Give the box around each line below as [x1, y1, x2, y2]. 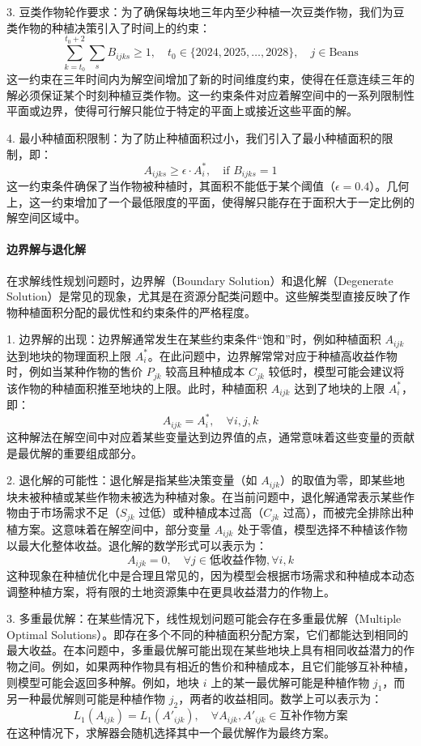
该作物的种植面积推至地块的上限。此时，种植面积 [6, 379, 267, 396]
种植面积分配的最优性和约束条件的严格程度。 [17, 303, 256, 320]
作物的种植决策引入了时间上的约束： [17, 19, 210, 36]
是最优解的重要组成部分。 [6, 444, 142, 461]
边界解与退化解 [6, 241, 86, 258]
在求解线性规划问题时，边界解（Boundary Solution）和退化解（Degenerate [6, 271, 393, 288]
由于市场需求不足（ [17, 504, 120, 521]
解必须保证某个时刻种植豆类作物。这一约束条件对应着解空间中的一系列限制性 [6, 86, 415, 103]
